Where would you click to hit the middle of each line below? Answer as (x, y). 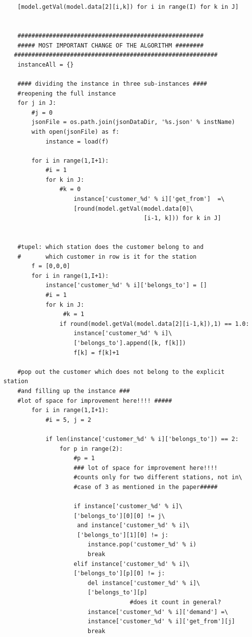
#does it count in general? (175, 602)
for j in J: (37, 103)
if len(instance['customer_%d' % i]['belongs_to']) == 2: (142, 439)
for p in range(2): (91, 449)
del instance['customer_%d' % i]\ (144, 583)
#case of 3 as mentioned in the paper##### (146, 487)
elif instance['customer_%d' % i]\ (132, 564)
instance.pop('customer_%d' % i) (142, 545)
